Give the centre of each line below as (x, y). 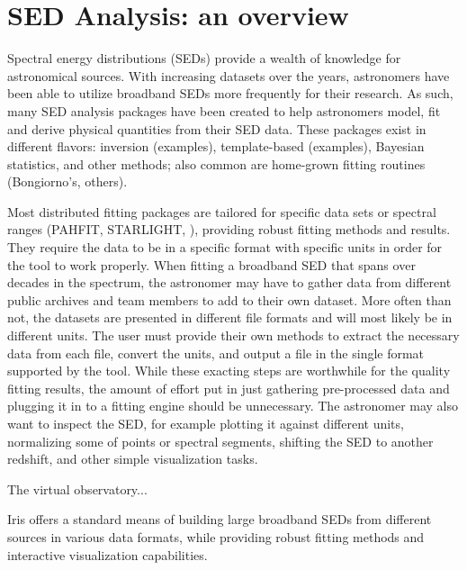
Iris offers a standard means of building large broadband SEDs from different (220, 519)
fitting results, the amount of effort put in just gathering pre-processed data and (229, 388)
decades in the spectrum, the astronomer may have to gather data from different (229, 282)
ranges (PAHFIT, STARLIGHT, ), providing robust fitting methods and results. (229, 229)
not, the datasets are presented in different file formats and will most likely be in (230, 317)
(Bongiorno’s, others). (67, 181)
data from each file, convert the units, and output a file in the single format (216, 353)
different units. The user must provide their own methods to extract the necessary (233, 335)
